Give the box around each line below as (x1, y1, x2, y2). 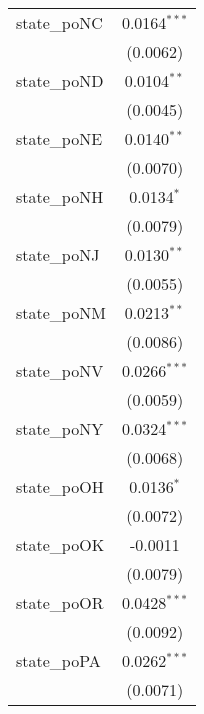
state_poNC (16, 11, 103, 34)
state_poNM (16, 301, 106, 324)
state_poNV (16, 359, 104, 382)
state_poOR (16, 591, 104, 614)
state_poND (16, 69, 104, 92)
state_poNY (16, 417, 104, 440)
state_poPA (16, 649, 101, 672)
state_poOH (16, 475, 104, 498)
